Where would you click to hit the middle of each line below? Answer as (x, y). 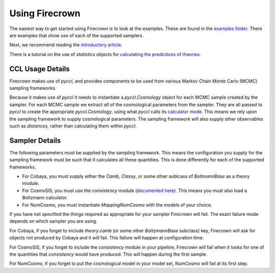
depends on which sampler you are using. (53, 221)
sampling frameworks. (33, 88)
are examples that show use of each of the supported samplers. (76, 35)
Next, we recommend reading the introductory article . (66, 45)
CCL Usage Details (39, 69)
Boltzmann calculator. (45, 198)
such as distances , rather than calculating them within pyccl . (73, 126)
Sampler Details (35, 140)
